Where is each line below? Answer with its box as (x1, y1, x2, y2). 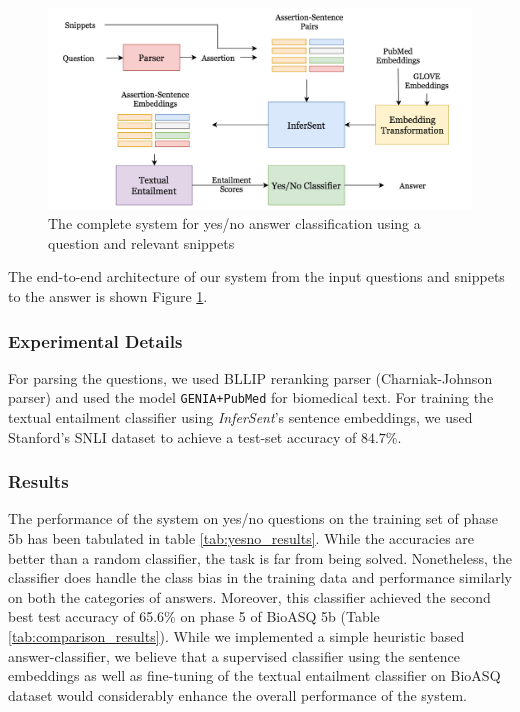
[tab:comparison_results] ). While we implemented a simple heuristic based (8, 626, 465, 647)
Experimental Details (8, 328, 183, 353)
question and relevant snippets (48, 232, 235, 253)
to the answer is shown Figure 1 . (8, 286, 208, 307)
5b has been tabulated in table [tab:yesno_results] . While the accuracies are (8, 528, 475, 549)
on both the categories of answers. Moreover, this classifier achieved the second (8, 586, 491, 607)
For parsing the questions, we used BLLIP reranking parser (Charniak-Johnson (8, 367, 493, 388)
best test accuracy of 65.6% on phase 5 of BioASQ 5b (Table (8, 606, 380, 627)
